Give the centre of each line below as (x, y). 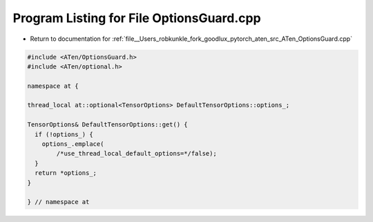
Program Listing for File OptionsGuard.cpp (137, 18)
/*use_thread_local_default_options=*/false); (136, 154)
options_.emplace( (73, 144)
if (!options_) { (64, 134)
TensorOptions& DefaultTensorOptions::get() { (107, 125)
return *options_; (66, 173)
